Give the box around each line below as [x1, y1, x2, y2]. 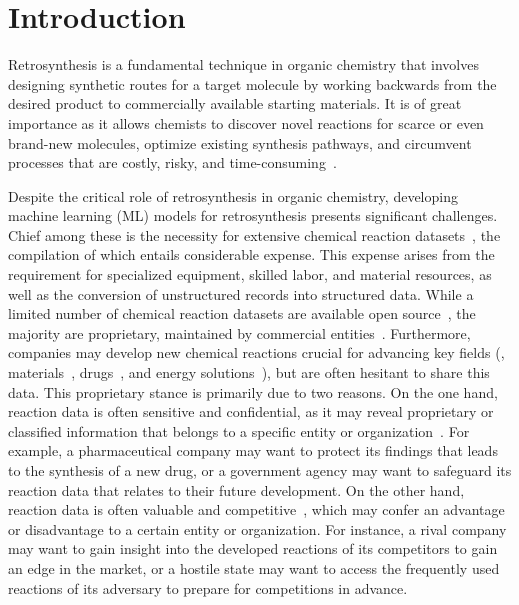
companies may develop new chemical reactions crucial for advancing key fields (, [8, 342, 505, 363]
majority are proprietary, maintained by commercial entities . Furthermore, [8, 322, 471, 343]
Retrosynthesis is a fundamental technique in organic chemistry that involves [8, 54, 479, 75]
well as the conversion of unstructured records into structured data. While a [8, 283, 474, 304]
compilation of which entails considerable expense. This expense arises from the [8, 244, 495, 265]
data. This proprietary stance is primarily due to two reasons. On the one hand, [8, 381, 498, 402]
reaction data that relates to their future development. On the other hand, [8, 479, 465, 500]
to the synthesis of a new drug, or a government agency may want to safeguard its [8, 460, 512, 480]
